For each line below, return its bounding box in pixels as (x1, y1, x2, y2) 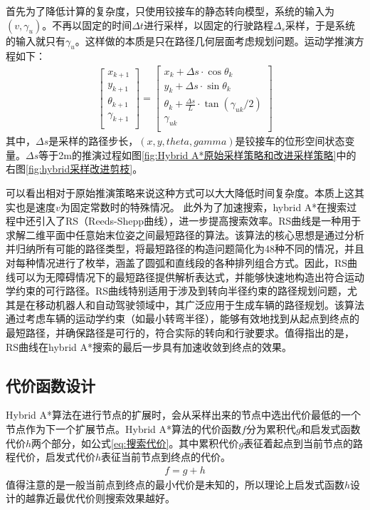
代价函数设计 (6, 374, 95, 396)
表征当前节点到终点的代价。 (101, 449, 231, 464)
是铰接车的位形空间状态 (235, 133, 345, 148)
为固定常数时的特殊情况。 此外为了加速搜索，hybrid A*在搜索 (60, 199, 347, 214)
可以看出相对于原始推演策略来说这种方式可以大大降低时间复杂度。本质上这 (6, 185, 354, 200)
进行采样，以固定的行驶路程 (143, 17, 273, 32)
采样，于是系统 (285, 17, 355, 32)
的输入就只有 (6, 33, 65, 48)
